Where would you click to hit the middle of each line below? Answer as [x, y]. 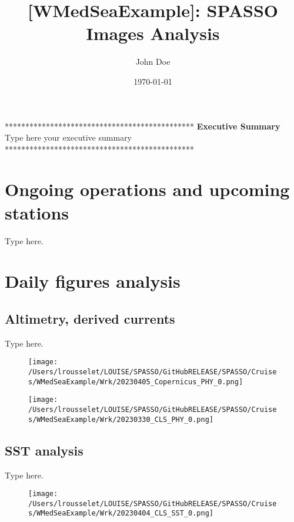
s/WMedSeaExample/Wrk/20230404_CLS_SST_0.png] [121, 513]
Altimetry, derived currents [90, 318]
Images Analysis [153, 33]
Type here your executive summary [69, 137]
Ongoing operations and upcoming [147, 189]
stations [37, 212]
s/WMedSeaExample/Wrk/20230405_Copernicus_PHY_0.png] [136, 382]
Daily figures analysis [93, 281]
